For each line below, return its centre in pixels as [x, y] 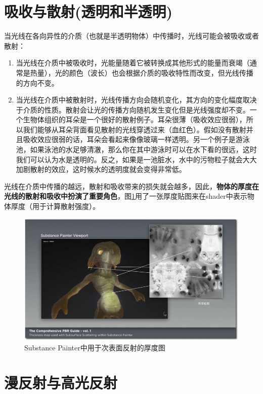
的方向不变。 [37, 82]
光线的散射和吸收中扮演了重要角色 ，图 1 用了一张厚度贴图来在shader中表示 [126, 196]
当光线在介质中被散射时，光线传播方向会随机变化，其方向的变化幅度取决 [136, 100]
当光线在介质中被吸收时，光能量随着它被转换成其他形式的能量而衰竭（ [133, 63]
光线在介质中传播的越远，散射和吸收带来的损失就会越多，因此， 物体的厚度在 [131, 186]
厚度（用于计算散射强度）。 [55, 206]
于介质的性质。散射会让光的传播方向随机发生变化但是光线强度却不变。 [133, 109]
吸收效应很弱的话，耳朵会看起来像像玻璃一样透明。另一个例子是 [129, 139]
